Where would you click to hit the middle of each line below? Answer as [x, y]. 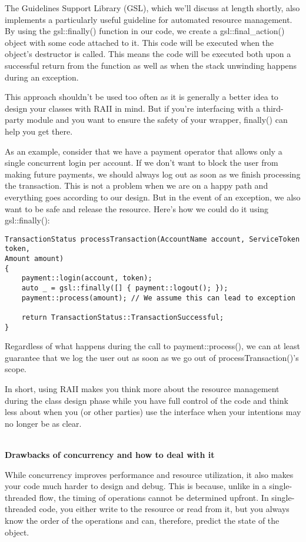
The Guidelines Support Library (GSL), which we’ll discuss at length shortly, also [152, 8]
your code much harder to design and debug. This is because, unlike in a [136, 486]
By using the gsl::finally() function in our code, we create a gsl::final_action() [145, 31]
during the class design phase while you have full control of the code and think [147, 400]
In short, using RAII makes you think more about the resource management [142, 389]
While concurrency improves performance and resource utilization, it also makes [149, 474]
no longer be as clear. [43, 423]
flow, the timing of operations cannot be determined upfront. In [154, 497]
